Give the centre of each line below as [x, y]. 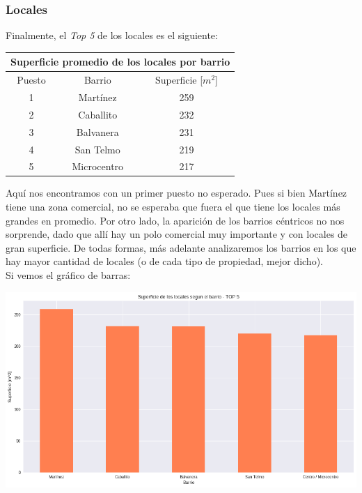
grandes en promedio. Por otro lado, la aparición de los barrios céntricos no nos [175, 220]
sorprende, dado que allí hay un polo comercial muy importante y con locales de [177, 234]
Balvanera [97, 131]
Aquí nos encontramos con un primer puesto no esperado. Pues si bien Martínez [176, 193]
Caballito [98, 114]
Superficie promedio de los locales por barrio [120, 62]
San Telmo [97, 149]
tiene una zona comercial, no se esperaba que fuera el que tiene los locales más [173, 207]
